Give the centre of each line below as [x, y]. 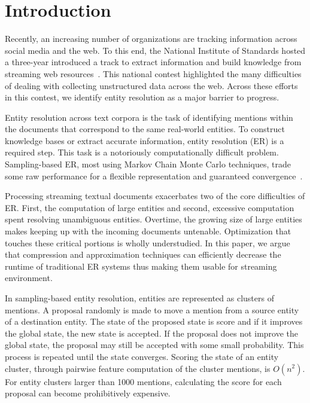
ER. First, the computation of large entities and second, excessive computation [150, 207]
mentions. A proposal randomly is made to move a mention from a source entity [152, 309]
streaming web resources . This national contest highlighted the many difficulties [153, 73]
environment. [29, 278]
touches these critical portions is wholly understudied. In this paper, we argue [148, 242]
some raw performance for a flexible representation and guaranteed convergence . [154, 175]
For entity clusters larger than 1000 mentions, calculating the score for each [143, 381]
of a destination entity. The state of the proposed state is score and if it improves [154, 321]
